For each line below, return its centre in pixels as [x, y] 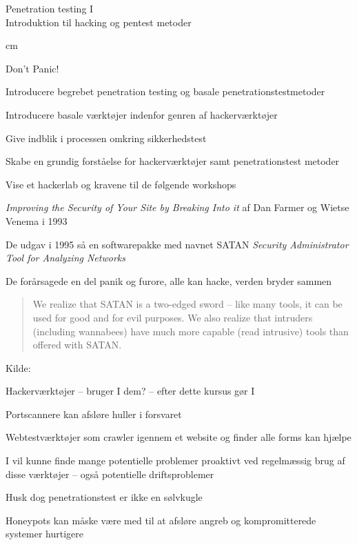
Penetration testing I [50, 8]
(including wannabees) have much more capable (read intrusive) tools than [191, 331]
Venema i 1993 [37, 220]
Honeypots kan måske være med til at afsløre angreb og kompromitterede [161, 520]
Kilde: [18, 367]
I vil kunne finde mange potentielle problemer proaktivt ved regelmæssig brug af [175, 460]
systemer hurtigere [45, 534]
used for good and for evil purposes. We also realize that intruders [173, 317]
